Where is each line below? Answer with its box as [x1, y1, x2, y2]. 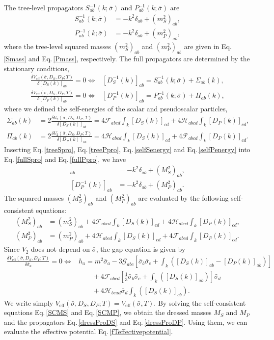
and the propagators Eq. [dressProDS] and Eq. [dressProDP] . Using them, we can [4, 316, 247, 327]
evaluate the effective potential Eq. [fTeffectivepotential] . [4, 326, 173, 337]
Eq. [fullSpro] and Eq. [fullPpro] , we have [4, 154, 126, 164]
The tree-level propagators [4, 2, 83, 12]
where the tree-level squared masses [4, 41, 111, 52]
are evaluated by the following [138, 193, 229, 203]
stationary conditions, [4, 63, 69, 73]
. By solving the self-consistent [154, 297, 246, 308]
